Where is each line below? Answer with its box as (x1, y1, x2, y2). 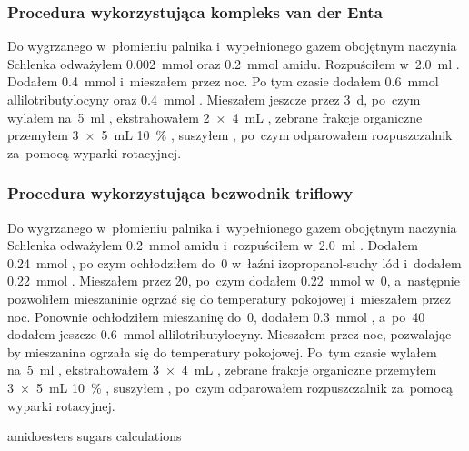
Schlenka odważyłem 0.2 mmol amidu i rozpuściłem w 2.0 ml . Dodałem (7, 236, 418, 255)
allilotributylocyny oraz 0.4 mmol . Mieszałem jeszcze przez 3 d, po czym (7, 90, 421, 108)
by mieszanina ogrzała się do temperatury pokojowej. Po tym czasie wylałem (7, 342, 437, 361)
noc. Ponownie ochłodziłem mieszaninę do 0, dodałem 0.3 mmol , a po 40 (7, 306, 425, 326)
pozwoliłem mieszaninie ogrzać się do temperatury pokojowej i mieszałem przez (7, 288, 452, 307)
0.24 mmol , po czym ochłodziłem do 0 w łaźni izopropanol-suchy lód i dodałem (7, 253, 462, 272)
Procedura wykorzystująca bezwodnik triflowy (7, 182, 354, 205)
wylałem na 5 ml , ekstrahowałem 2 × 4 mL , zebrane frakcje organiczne (7, 107, 423, 126)
